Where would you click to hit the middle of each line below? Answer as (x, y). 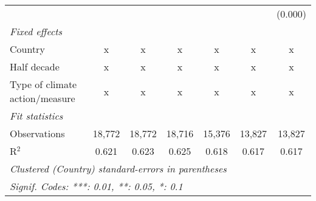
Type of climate (43, 84)
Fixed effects (36, 31)
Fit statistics (36, 116)
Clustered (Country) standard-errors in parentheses (118, 169)
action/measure (43, 98)
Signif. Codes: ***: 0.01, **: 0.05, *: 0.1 (96, 186)
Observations (37, 133)
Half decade (35, 66)
